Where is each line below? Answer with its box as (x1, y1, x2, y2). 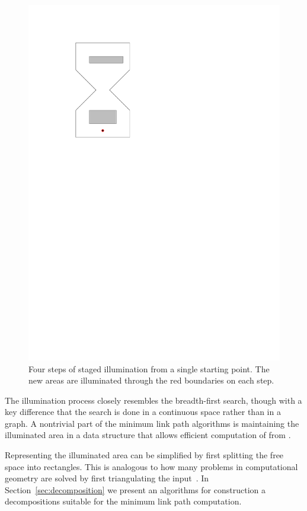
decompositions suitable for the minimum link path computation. (5, 495, 242, 507)
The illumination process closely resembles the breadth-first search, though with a (5, 394, 302, 406)
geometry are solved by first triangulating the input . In (5, 472, 209, 484)
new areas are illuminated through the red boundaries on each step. (28, 374, 274, 387)
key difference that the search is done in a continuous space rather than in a (5, 405, 281, 418)
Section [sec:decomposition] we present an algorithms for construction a (5, 483, 266, 496)
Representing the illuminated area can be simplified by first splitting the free (5, 449, 284, 461)
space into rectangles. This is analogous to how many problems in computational (5, 460, 298, 472)
